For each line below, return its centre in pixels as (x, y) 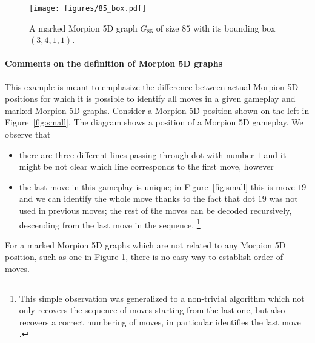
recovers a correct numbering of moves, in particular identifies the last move (160, 321)
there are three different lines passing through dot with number (137, 154)
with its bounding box (234, 28)
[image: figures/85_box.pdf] (88, 8)
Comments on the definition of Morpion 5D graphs (114, 63)
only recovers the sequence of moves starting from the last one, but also (152, 310)
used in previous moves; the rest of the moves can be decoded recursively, (155, 210)
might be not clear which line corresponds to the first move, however (146, 166)
